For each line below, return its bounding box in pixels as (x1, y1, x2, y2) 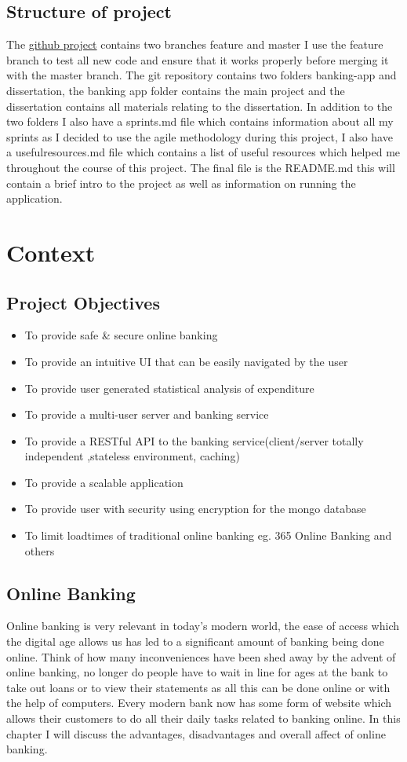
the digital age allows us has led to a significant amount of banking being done (6, 633, 384, 650)
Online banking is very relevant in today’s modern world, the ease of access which (6, 617, 400, 634)
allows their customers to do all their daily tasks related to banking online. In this (6, 710, 401, 727)
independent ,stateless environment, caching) (24, 448, 240, 464)
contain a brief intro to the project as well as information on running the (6, 174, 356, 191)
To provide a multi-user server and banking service (24, 406, 269, 423)
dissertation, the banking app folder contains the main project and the (6, 82, 345, 98)
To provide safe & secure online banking (24, 327, 218, 343)
